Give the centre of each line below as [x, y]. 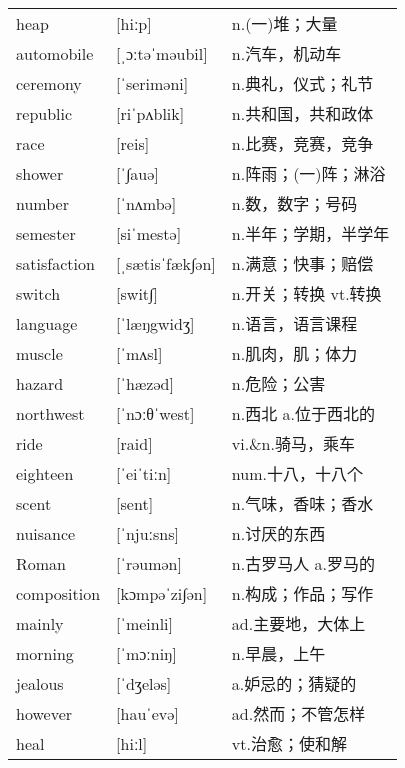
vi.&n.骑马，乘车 [293, 444]
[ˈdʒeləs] [144, 683]
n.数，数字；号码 [294, 204]
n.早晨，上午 [278, 654]
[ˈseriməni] [152, 83]
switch [38, 293]
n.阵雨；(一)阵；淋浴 [308, 174]
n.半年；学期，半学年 [310, 234]
